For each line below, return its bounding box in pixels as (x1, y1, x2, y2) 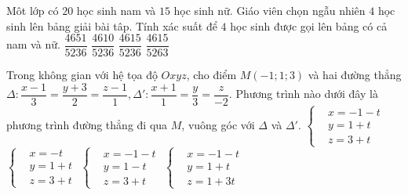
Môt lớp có (6, 2, 59, 18)
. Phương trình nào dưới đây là (228, 85, 378, 102)
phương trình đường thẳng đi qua (6, 116, 168, 132)
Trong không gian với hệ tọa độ (6, 67, 158, 83)
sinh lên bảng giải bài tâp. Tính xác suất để (6, 17, 217, 34)
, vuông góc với (181, 116, 255, 132)
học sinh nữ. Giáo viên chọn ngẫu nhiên (173, 2, 366, 18)
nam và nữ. (6, 36, 60, 52)
